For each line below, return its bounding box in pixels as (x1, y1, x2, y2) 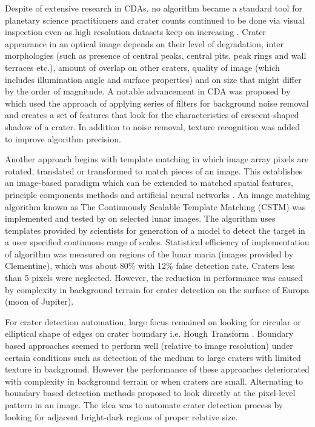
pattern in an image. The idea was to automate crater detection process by (5, 399, 283, 411)
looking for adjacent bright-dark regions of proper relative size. (5, 410, 238, 423)
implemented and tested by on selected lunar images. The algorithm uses (5, 212, 276, 225)
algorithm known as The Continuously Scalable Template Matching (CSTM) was (5, 200, 306, 213)
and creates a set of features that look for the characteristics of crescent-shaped (5, 108, 299, 121)
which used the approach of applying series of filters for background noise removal (5, 96, 309, 109)
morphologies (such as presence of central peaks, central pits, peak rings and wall (5, 49, 307, 62)
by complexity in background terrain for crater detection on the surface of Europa (5, 283, 310, 296)
